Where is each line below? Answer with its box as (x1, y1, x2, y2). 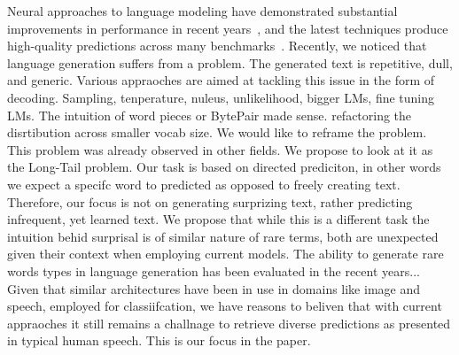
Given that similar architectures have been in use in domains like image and (7, 279, 421, 297)
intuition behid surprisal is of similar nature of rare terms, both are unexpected (7, 227, 439, 245)
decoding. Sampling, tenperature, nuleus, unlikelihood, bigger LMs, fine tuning (7, 88, 435, 106)
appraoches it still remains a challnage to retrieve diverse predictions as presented (7, 313, 451, 332)
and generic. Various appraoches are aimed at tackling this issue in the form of (7, 71, 435, 89)
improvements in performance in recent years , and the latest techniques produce (7, 19, 448, 37)
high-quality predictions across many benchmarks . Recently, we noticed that (7, 36, 427, 55)
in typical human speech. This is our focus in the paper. (7, 331, 311, 350)
